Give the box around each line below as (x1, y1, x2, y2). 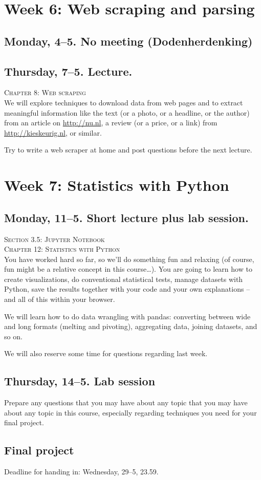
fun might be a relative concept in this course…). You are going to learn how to (4, 264, 252, 274)
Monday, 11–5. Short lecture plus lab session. (4, 209, 249, 225)
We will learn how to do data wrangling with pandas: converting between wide (4, 311, 251, 321)
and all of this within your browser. (4, 294, 115, 304)
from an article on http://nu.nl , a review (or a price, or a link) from (4, 117, 217, 128)
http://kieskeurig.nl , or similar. (4, 127, 102, 138)
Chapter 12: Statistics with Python (4, 244, 120, 254)
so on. (4, 331, 23, 341)
